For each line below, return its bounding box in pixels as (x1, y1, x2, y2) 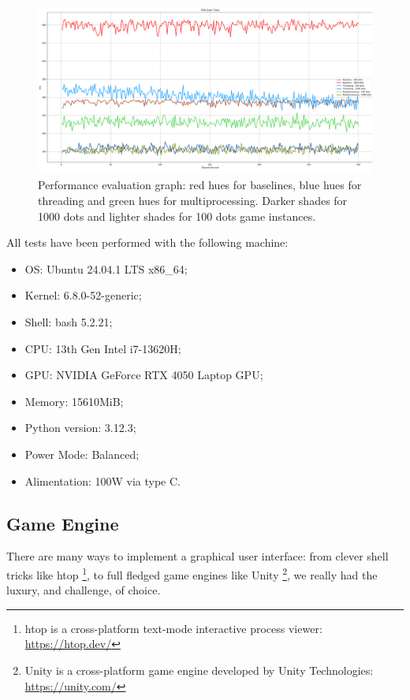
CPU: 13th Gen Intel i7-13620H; (24, 340, 181, 356)
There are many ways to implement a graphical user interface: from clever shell (6, 548, 389, 564)
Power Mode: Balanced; (24, 445, 140, 462)
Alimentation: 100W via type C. (24, 472, 181, 489)
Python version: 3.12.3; (24, 419, 136, 436)
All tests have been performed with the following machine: (6, 234, 289, 251)
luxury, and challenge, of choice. (6, 582, 161, 598)
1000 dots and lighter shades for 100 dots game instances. (38, 207, 316, 224)
